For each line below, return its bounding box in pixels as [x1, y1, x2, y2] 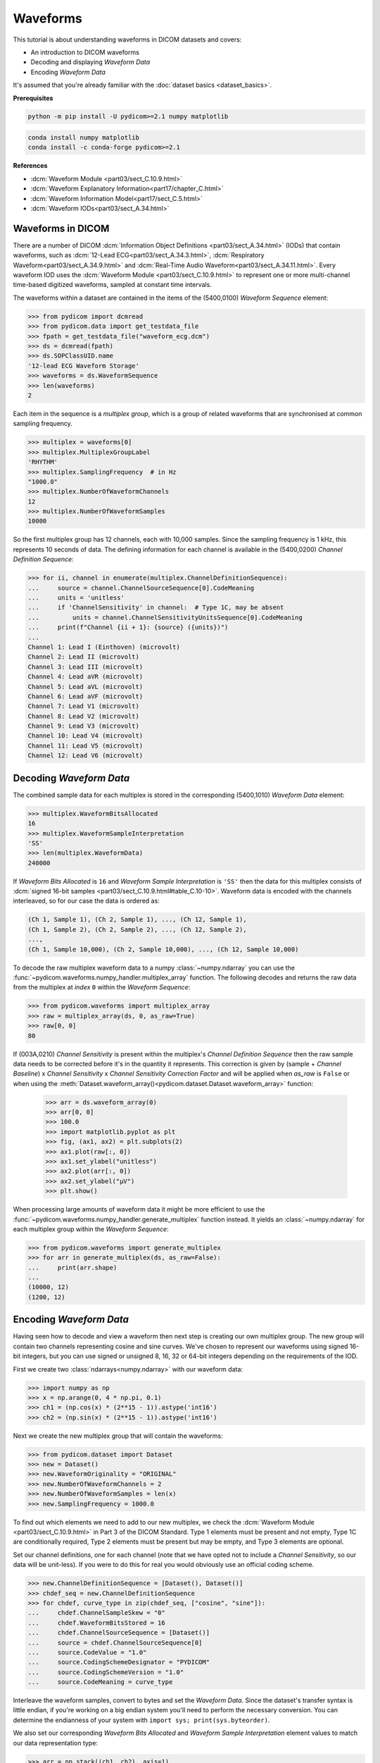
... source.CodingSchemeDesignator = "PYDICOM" [27, 1658, 210, 1666]
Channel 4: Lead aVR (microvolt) [27, 673, 144, 681]
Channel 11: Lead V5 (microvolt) [27, 741, 144, 750]
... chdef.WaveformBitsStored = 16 [27, 1618, 165, 1627]
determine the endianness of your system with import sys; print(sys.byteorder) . [13, 1716, 270, 1724]
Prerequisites [13, 94, 53, 102]
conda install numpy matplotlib [27, 134, 140, 142]
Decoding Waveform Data [13, 772, 130, 784]
